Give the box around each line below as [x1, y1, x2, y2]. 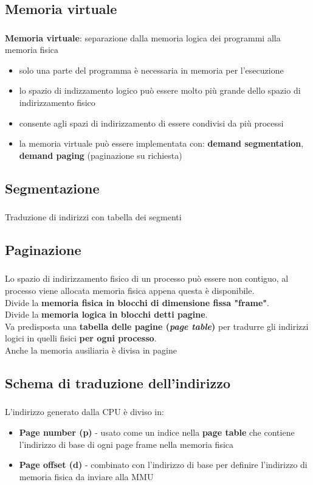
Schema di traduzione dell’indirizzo [5, 374, 230, 392]
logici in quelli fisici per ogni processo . [5, 332, 157, 344]
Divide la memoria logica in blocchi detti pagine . [5, 308, 208, 321]
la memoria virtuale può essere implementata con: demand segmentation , [19, 137, 304, 150]
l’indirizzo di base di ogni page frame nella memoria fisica [19, 438, 234, 450]
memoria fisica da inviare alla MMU [19, 470, 154, 483]
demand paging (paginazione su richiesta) [19, 148, 182, 161]
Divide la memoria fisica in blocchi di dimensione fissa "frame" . [5, 296, 269, 309]
